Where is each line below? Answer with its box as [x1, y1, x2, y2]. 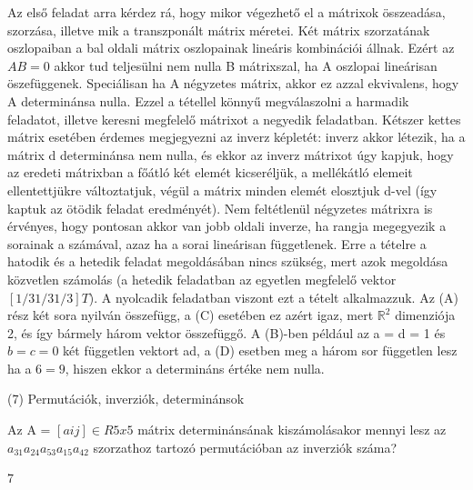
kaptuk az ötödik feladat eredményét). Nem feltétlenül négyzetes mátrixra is [7, 198, 433, 217]
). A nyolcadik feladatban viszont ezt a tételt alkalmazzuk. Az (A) [88, 287, 458, 306]
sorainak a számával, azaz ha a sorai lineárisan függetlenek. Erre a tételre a [7, 234, 427, 253]
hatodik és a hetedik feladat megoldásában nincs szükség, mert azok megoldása [7, 252, 448, 271]
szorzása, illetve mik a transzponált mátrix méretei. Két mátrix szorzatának [7, 20, 430, 39]
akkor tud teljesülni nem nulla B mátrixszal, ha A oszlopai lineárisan [54, 55, 438, 75]
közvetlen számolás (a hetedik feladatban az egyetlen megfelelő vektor [7, 269, 397, 288]
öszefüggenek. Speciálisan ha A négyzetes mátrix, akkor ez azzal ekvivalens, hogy [7, 74, 459, 93]
